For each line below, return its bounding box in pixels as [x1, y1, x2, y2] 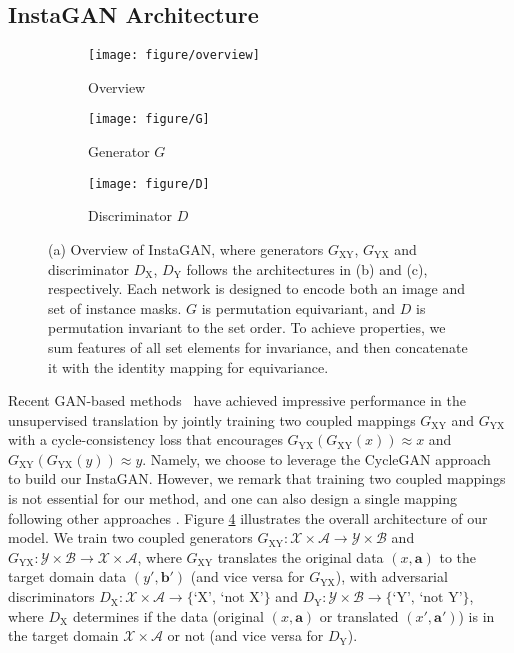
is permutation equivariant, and [201, 297, 396, 318]
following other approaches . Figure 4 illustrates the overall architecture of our [8, 507, 488, 528]
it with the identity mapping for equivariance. [48, 356, 329, 377]
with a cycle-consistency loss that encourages [8, 429, 283, 450]
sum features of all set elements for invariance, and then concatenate [48, 336, 468, 357]
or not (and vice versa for [167, 625, 324, 646]
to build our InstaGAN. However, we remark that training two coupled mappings [8, 468, 506, 489]
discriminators [8, 586, 95, 607]
